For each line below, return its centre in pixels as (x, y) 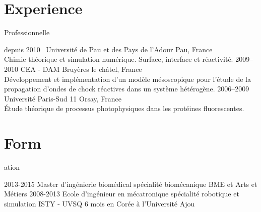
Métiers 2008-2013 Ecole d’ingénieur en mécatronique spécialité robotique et (122, 194)
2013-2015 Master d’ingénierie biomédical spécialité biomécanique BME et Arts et (131, 184)
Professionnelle (27, 32)
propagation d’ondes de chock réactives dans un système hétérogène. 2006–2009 (127, 89)
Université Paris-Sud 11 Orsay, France (63, 98)
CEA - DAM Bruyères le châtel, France (81, 69)
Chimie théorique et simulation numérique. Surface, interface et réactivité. (119, 59)
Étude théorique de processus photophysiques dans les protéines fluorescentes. (124, 108)
